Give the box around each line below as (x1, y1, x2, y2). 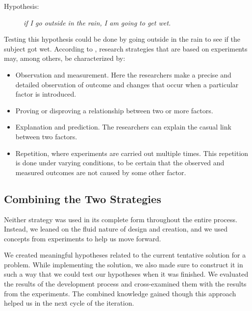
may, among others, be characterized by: (4, 53, 126, 63)
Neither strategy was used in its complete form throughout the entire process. (4, 214, 237, 224)
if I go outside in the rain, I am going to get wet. (24, 17, 171, 27)
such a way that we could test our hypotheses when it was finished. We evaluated (4, 269, 249, 279)
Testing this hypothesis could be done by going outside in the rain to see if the (4, 34, 240, 44)
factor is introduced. (15, 89, 76, 99)
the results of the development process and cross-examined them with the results (4, 279, 247, 289)
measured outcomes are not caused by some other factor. (15, 167, 186, 177)
